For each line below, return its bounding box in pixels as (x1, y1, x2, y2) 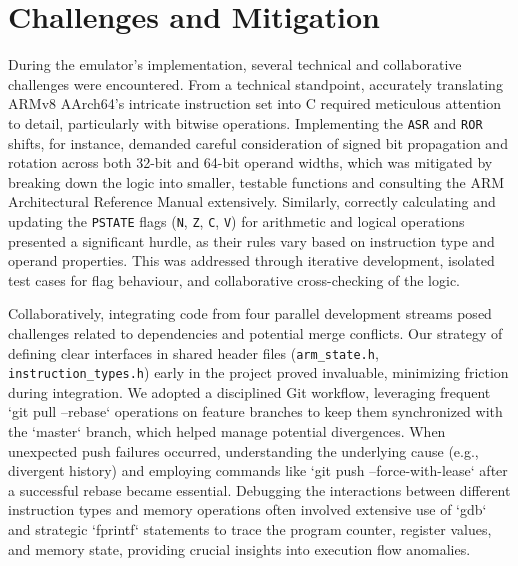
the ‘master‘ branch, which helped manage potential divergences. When (8, 421, 446, 442)
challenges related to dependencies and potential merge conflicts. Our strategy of (8, 322, 503, 343)
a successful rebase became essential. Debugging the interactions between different (8, 479, 511, 500)
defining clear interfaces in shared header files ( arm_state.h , (8, 342, 379, 363)
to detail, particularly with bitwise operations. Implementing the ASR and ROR (8, 112, 483, 133)
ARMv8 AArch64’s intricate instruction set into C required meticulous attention (8, 93, 502, 114)
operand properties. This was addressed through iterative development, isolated (8, 250, 495, 271)
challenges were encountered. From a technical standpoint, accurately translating (8, 73, 503, 94)
